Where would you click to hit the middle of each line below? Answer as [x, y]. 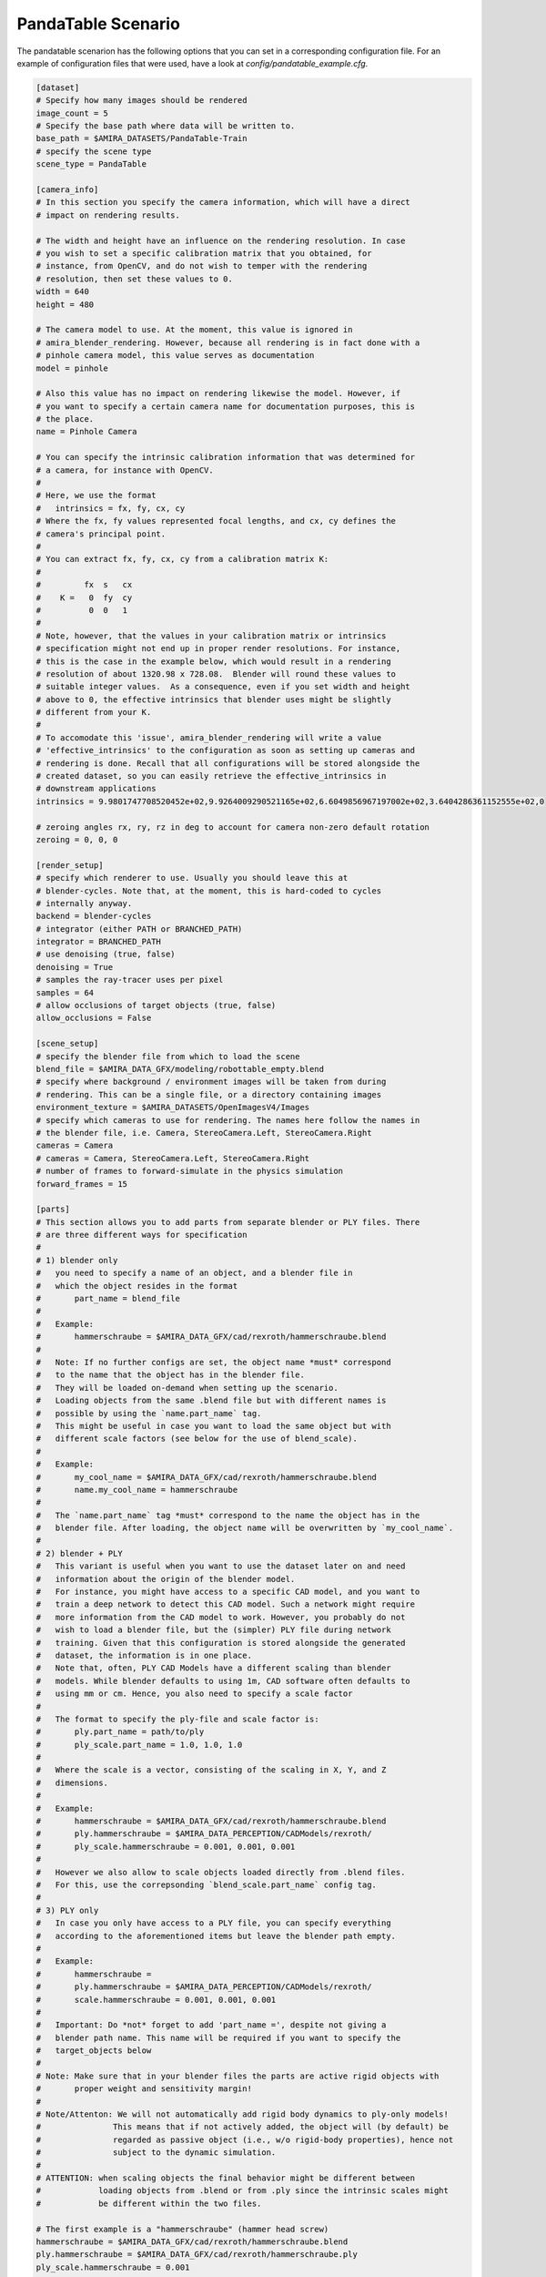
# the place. [65, 419]
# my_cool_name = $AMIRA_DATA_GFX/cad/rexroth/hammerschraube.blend [207, 1477]
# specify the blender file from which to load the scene [168, 1056]
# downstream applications [96, 789]
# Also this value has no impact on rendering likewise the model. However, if [218, 393]
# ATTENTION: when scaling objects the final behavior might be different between [226, 2178]
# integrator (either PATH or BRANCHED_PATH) [139, 929]
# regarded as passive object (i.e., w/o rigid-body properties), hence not [245, 2139]
